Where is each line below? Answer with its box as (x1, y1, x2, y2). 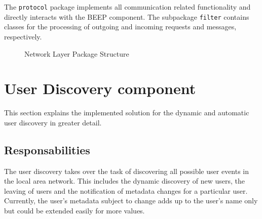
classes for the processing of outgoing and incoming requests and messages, (4, 21, 237, 32)
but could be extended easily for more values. (4, 205, 145, 215)
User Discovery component (4, 78, 196, 99)
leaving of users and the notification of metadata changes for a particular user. (4, 185, 248, 196)
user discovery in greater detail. (4, 117, 102, 127)
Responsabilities (4, 142, 90, 157)
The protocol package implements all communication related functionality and (4, 2, 251, 12)
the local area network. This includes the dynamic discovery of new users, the (4, 176, 245, 186)
